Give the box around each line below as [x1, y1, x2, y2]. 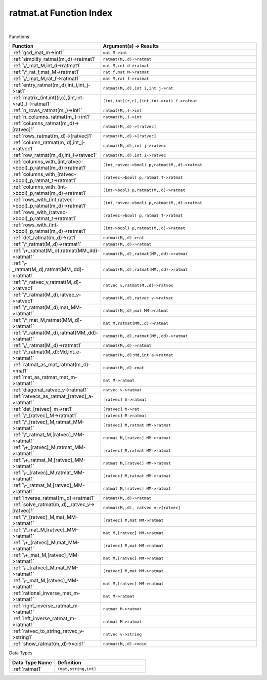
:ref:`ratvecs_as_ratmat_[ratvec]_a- [12, 393, 94, 400]
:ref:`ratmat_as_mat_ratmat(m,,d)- [12, 361, 91, 368]
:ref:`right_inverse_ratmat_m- [12, 602, 80, 609]
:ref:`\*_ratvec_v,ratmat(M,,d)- [12, 279, 81, 286]
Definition [57, 659, 82, 666]
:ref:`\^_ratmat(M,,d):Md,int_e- [12, 348, 82, 355]
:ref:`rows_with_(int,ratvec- [12, 196, 75, 203]
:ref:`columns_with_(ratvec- [12, 171, 77, 178]
